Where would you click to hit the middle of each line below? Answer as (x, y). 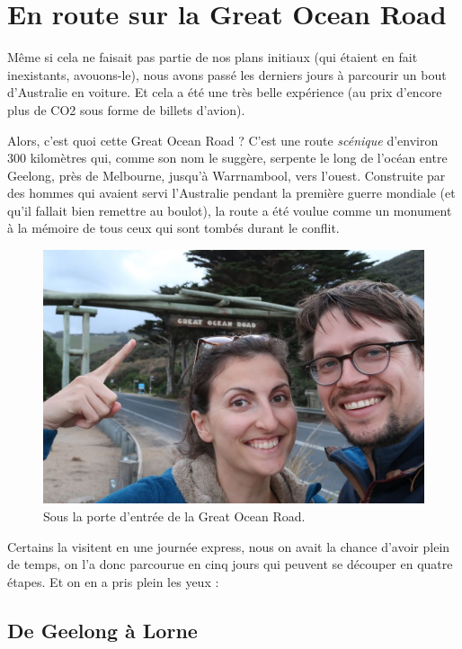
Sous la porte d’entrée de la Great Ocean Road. (174, 516)
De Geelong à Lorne (102, 630)
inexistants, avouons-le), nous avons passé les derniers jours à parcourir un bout (227, 74)
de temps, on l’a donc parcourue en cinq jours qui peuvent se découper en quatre (230, 564)
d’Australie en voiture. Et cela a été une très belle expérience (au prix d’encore (225, 92)
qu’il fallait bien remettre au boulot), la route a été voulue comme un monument (230, 210)
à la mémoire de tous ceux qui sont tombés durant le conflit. (173, 228)
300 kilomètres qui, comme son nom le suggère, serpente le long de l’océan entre (227, 158)
